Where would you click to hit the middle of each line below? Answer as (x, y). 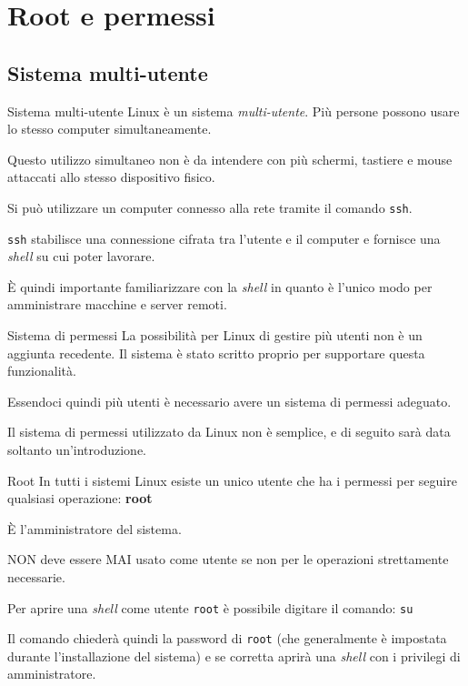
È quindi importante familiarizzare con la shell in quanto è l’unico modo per (220, 286)
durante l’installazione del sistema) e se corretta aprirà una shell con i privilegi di (234, 656)
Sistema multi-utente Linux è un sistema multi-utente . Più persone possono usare (234, 111)
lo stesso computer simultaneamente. (110, 129)
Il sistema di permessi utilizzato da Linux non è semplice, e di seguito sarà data (229, 432)
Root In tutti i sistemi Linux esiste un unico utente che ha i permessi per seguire (232, 480)
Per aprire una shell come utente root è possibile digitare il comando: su (210, 607)
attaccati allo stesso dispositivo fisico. (111, 177)
